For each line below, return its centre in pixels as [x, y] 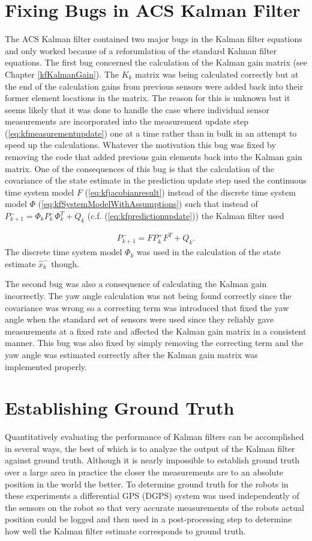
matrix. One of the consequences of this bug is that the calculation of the [139, 168]
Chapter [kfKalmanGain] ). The [62, 74]
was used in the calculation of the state [209, 252]
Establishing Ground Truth [120, 408]
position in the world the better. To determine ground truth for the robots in [147, 484]
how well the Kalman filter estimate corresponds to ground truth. [125, 530]
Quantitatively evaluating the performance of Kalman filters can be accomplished [154, 437]
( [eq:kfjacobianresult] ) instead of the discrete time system [190, 192]
